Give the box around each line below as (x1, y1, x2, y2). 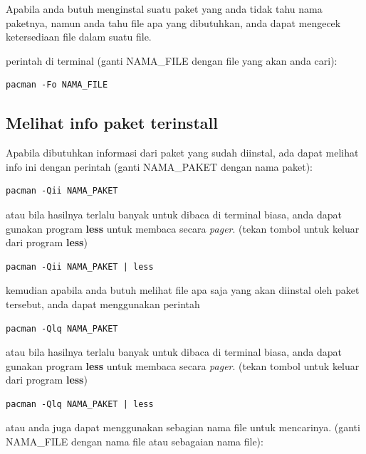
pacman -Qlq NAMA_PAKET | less (6, 398, 154, 409)
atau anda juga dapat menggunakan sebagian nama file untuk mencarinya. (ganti (6, 420, 360, 435)
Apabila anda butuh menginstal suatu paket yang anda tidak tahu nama (6, 1, 323, 16)
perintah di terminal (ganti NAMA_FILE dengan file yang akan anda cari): (6, 53, 338, 68)
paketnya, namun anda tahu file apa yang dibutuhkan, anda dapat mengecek (6, 15, 341, 30)
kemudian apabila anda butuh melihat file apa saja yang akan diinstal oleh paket (6, 283, 360, 297)
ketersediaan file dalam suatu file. (6, 29, 152, 44)
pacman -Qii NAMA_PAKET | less (6, 261, 154, 272)
